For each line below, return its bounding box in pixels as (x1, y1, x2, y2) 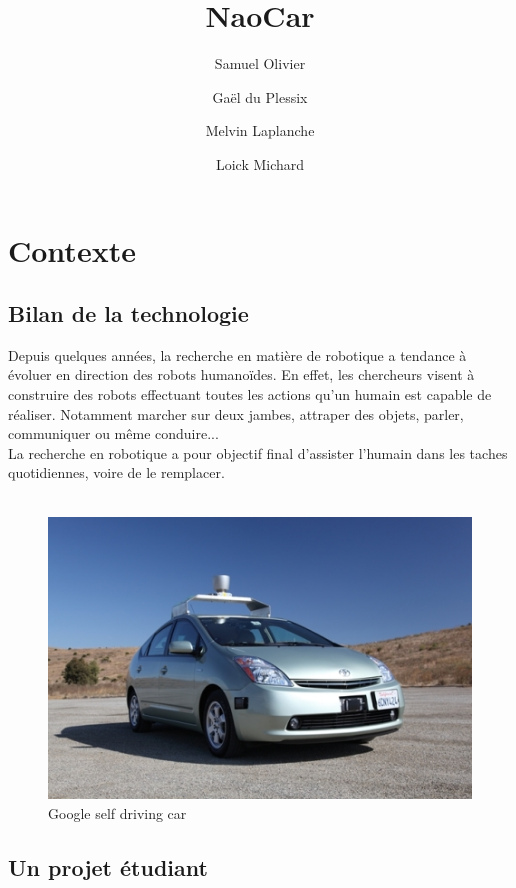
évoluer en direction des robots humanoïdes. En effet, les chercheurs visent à (8, 364, 475, 385)
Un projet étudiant (8, 851, 208, 882)
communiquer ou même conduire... (8, 423, 219, 444)
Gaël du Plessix (212, 86, 308, 107)
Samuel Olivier (214, 53, 306, 74)
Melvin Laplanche (205, 120, 315, 141)
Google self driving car (48, 802, 187, 823)
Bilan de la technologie (8, 298, 249, 329)
